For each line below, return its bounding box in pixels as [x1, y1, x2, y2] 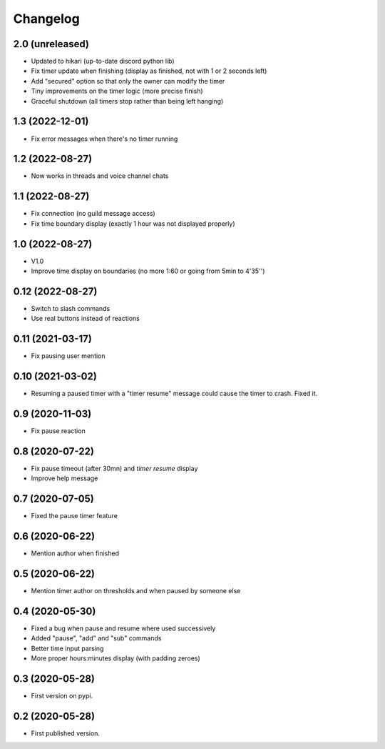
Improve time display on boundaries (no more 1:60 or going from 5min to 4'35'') [31, 267, 265, 275]
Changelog [13, 11, 80, 26]
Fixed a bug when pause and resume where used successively [31, 624, 216, 633]
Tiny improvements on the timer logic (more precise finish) [31, 86, 203, 96]
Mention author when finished [31, 549, 119, 557]
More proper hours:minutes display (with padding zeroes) [31, 654, 201, 663]
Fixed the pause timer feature [31, 512, 118, 520]
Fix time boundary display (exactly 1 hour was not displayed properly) [31, 219, 235, 228]
